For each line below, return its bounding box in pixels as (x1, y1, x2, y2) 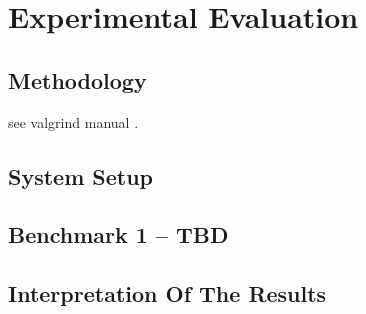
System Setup (8, 160, 154, 191)
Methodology (8, 64, 147, 95)
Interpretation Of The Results (8, 278, 327, 309)
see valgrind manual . (8, 111, 139, 132)
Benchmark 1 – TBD (8, 219, 229, 250)
